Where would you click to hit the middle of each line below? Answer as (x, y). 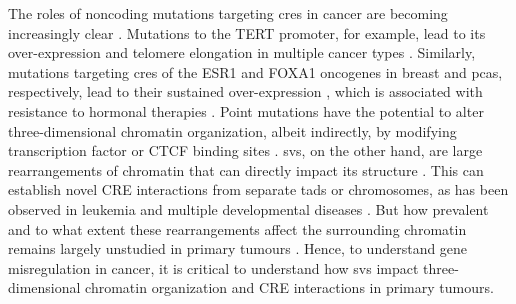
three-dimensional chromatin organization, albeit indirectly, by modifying (232, 130)
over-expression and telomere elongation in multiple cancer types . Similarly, (242, 52)
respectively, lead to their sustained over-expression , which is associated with (245, 91)
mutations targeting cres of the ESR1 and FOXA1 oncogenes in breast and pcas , (255, 71)
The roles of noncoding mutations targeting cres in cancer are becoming (228, 13)
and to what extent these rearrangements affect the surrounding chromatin (237, 228)
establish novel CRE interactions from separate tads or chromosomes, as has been (258, 189)
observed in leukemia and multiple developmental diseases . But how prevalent (248, 208)
